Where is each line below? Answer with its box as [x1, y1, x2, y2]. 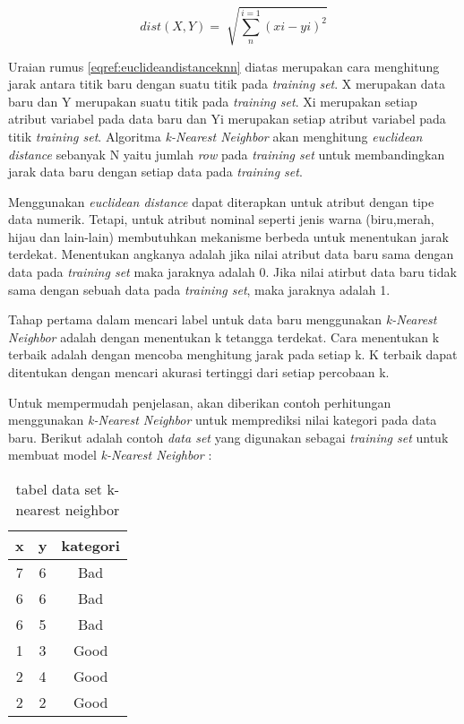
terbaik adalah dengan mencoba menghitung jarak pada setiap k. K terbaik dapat [8, 345, 458, 364]
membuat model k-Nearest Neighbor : [8, 445, 212, 464]
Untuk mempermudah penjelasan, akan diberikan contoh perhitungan [8, 392, 391, 411]
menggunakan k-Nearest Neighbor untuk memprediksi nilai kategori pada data [8, 410, 437, 429]
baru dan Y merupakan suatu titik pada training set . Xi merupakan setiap [8, 91, 417, 110]
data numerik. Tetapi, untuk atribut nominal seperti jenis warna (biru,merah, [8, 210, 434, 228]
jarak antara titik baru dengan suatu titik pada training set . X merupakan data [8, 74, 445, 93]
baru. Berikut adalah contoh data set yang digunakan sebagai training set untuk [8, 427, 449, 446]
